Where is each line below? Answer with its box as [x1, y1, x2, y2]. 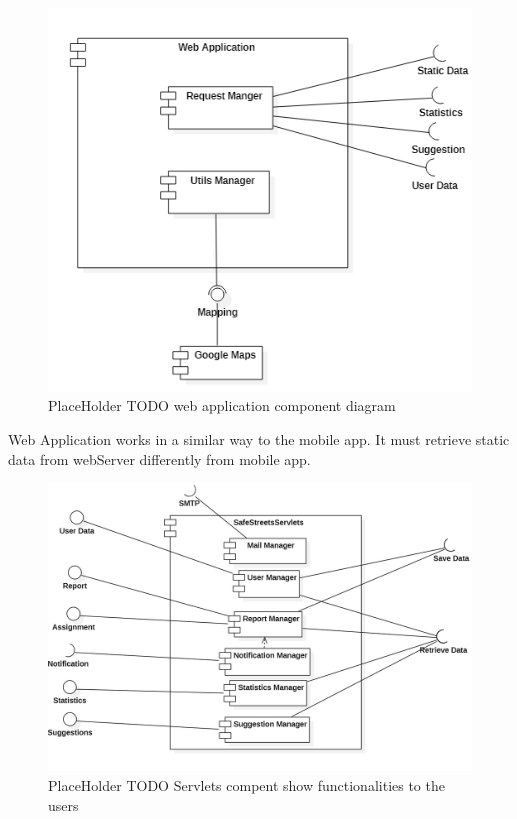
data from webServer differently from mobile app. [8, 448, 311, 469]
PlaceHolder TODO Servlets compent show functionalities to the [48, 774, 445, 795]
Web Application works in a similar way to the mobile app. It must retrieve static [8, 428, 510, 449]
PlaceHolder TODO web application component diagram [48, 395, 396, 416]
